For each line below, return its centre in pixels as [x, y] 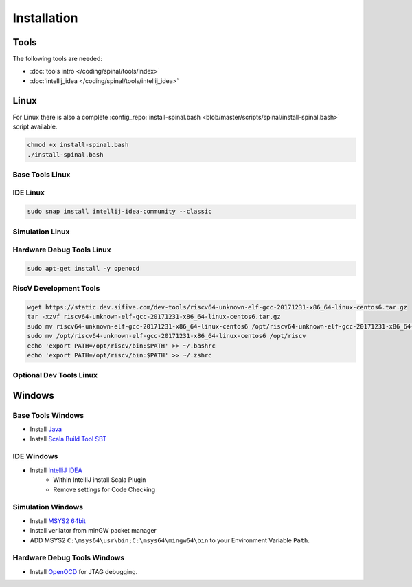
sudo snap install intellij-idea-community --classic [119, 212]
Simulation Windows [48, 507]
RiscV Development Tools [56, 289]
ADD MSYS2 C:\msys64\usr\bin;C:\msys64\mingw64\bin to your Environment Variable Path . [170, 540]
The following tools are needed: [58, 59]
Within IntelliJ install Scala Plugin [100, 480]
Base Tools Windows [48, 415]
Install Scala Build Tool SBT [68, 439]
